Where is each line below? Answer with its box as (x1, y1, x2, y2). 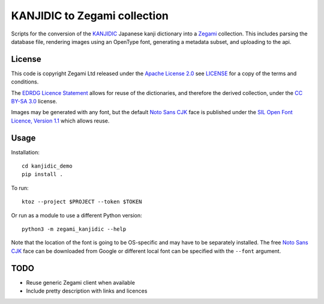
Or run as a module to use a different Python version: (11, 211, 142, 219)
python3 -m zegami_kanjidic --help (22, 226, 127, 233)
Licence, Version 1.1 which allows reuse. (11, 117, 110, 124)
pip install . (22, 171, 63, 178)
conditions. (11, 78, 39, 85)
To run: (11, 184, 29, 192)
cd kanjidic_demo (22, 163, 73, 169)
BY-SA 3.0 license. (11, 98, 58, 105)
